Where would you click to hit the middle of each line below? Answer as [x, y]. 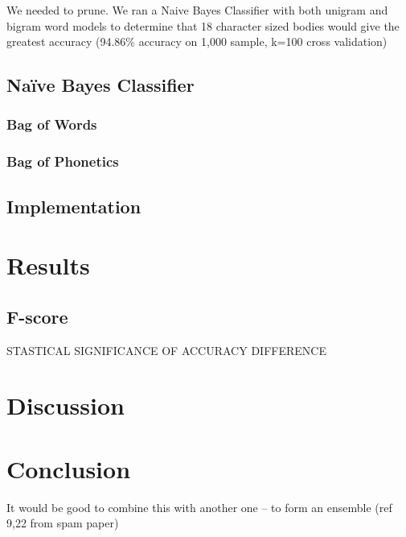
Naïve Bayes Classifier [100, 85]
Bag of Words [52, 124]
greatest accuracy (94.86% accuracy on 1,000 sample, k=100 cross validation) [197, 41]
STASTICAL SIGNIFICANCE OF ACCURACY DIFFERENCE [166, 350]
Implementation [74, 206]
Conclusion [69, 468]
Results [48, 265]
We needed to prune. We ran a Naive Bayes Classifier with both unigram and [197, 10]
